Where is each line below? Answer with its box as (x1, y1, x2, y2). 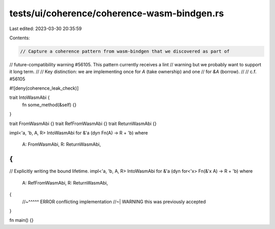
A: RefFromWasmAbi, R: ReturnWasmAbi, (22, 180, 108, 186)
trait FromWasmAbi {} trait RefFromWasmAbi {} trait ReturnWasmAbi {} (9, 120, 157, 126)
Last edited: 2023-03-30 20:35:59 (9, 26, 82, 32)
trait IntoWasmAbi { (9, 94, 50, 100)
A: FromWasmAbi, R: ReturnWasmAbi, (22, 141, 101, 147)
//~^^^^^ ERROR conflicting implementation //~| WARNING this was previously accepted (22, 198, 206, 205)
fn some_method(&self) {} (22, 101, 76, 108)
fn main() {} (9, 217, 34, 223)
